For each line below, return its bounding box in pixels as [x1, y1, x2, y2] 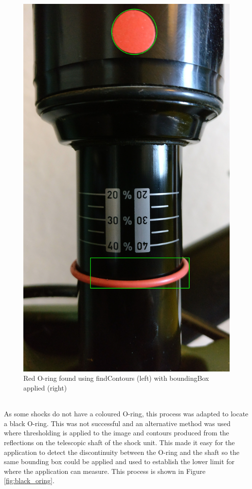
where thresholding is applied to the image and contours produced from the [4, 428, 229, 438]
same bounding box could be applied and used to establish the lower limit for [4, 456, 235, 467]
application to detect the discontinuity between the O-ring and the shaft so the [4, 447, 240, 457]
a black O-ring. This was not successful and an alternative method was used [4, 418, 231, 428]
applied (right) [23, 382, 67, 392]
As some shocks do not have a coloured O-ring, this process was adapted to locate [4, 409, 249, 419]
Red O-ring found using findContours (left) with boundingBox [23, 373, 209, 383]
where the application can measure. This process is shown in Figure [4, 466, 206, 476]
